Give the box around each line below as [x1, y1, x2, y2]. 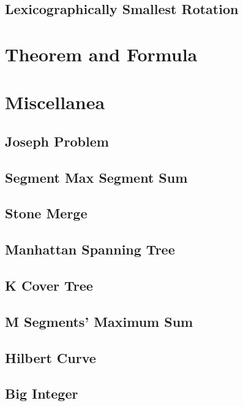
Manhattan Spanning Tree [5, 240, 175, 259]
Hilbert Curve [5, 348, 96, 367]
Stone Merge [5, 204, 88, 223]
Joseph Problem [5, 131, 109, 150]
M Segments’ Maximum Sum [5, 312, 193, 331]
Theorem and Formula [5, 41, 198, 66]
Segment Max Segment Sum [5, 167, 188, 186]
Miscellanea [5, 90, 105, 115]
